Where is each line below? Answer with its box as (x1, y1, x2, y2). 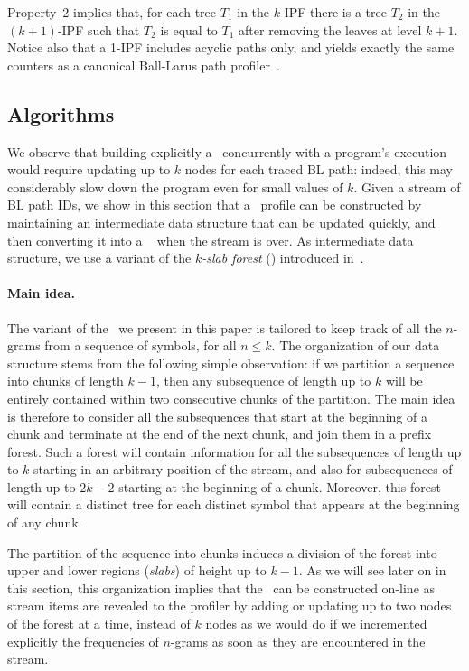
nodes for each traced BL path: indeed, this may (184, 160, 453, 179)
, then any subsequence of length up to (155, 371, 371, 390)
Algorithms (7, 99, 115, 127)
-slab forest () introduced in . (202, 248, 364, 267)
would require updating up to (7, 160, 171, 179)
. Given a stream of (353, 177, 461, 196)
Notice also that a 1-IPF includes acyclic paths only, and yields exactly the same (7, 38, 455, 57)
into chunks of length (7, 371, 124, 390)
